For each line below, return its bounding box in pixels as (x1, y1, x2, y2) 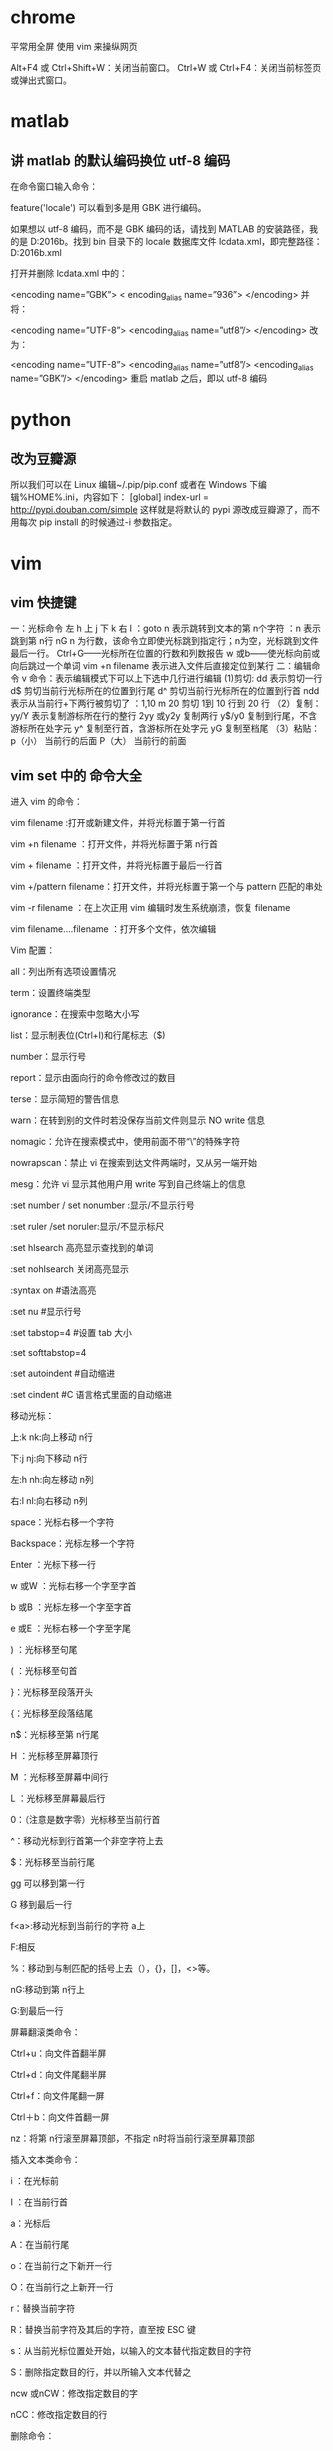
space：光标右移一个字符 (10, 1516, 115, 1528)
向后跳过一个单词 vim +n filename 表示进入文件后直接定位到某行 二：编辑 (10, 660, 312, 672)
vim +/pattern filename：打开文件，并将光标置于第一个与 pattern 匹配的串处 (10, 881, 323, 893)
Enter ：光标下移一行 (10, 1559, 97, 1571)
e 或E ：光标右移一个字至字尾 (10, 1622, 132, 1635)
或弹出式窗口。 (10, 74, 72, 86)
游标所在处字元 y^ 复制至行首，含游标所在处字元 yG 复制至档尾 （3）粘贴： (10, 722, 321, 735)
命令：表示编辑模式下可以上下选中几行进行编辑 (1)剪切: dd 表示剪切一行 (28, 672, 323, 685)
